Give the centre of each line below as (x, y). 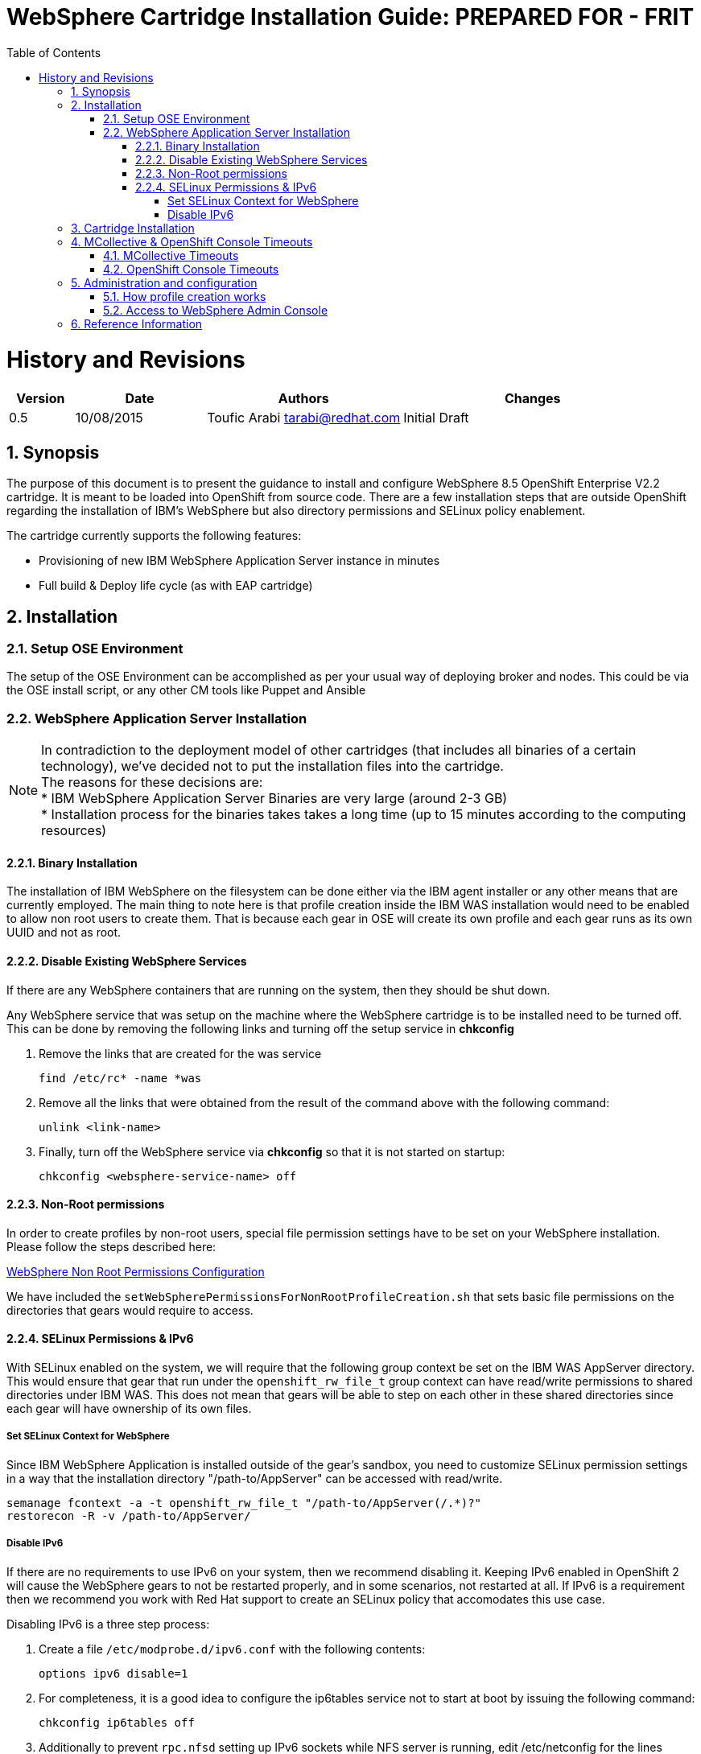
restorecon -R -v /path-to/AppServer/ (129, 1515)
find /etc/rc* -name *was (120, 1078)
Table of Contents (54, 52)
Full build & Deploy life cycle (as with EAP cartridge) (176, 586)
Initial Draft (436, 418)
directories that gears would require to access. (130, 1310)
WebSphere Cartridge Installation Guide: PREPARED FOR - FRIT (350, 17)
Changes (532, 399)
